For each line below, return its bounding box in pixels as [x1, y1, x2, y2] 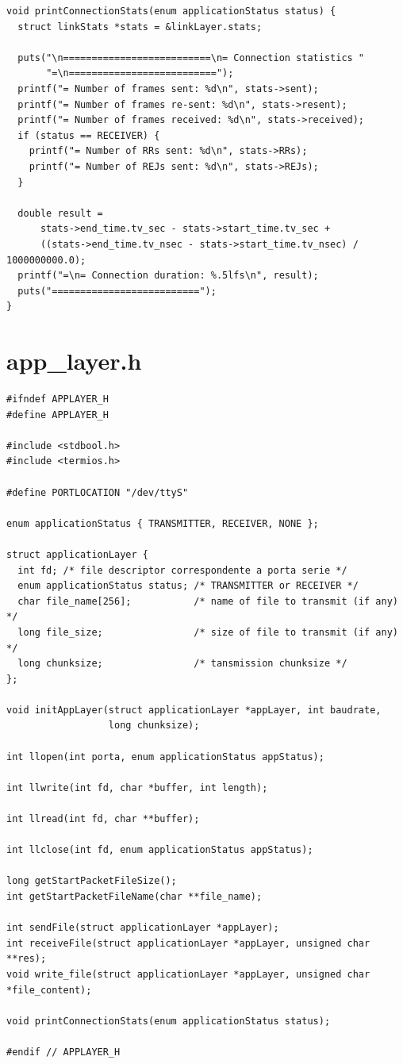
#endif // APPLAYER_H [6, 1046, 121, 1058]
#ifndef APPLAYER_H [6, 394, 109, 405]
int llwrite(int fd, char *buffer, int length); [6, 782, 268, 793]
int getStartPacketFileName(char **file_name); [6, 891, 263, 902]
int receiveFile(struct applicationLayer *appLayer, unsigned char [6, 937, 370, 949]
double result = [17, 207, 103, 219]
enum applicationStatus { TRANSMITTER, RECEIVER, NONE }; [6, 517, 319, 529]
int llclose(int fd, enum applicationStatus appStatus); [6, 844, 313, 856]
